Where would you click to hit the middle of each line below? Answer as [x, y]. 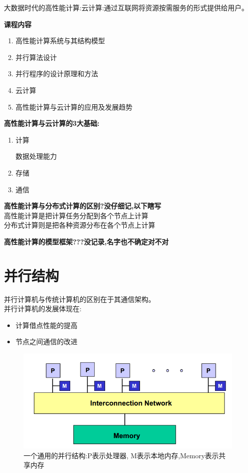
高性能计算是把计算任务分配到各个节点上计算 [76, 215]
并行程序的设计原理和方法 [57, 74]
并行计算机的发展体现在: [43, 309]
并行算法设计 [36, 57]
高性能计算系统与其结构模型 [60, 41]
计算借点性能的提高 [46, 325]
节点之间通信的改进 [46, 341]
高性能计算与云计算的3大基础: [52, 123]
